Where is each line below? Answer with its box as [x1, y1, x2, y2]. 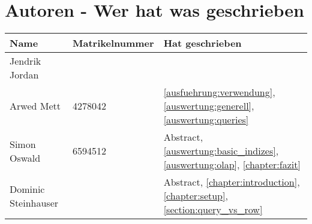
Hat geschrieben [163, 36, 242, 50]
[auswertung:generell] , [163, 99, 254, 113]
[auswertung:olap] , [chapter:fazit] [163, 158, 301, 172]
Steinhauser [10, 195, 59, 210]
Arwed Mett [10, 99, 61, 113]
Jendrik [10, 54, 41, 68]
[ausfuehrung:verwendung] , [163, 85, 275, 99]
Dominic [10, 181, 45, 196]
